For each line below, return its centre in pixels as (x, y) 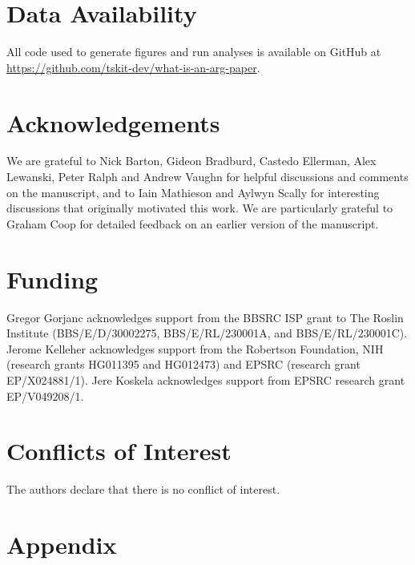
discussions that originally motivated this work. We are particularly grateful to (200, 208)
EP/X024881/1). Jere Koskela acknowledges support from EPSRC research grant (206, 379)
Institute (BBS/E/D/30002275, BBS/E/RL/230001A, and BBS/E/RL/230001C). (207, 333)
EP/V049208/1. (45, 395)
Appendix (62, 544)
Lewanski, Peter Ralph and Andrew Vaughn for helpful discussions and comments (207, 177)
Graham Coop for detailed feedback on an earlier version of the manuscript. (193, 223)
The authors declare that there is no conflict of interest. (143, 489)
